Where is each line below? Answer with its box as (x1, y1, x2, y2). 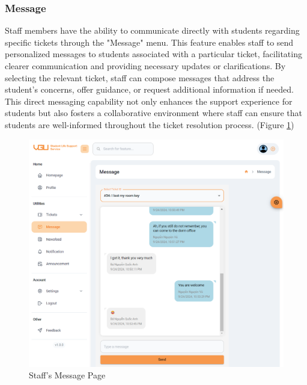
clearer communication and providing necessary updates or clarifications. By (5, 60, 286, 72)
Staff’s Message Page (29, 369, 106, 381)
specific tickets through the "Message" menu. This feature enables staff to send (5, 35, 294, 48)
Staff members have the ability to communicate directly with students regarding (5, 24, 300, 37)
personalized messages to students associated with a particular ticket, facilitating (5, 48, 302, 60)
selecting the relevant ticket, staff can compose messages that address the (5, 71, 275, 84)
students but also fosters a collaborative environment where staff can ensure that (5, 106, 302, 119)
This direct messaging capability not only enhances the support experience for (5, 94, 293, 107)
